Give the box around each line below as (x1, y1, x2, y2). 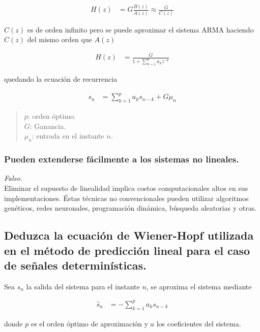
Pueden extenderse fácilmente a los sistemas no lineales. (4, 153, 239, 165)
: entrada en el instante (32, 130, 104, 141)
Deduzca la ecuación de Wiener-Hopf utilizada (4, 227, 254, 243)
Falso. (4, 173, 22, 183)
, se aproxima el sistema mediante (146, 281, 252, 291)
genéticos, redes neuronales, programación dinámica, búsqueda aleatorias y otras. (4, 203, 257, 213)
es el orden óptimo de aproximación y (31, 318, 148, 328)
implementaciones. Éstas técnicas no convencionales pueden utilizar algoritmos (4, 192, 249, 203)
